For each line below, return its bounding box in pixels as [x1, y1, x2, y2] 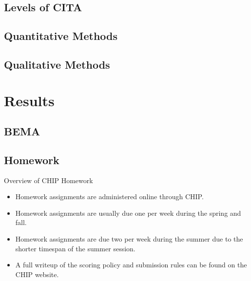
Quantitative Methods [4, 28, 118, 43]
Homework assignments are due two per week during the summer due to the [15, 234, 243, 244]
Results [4, 90, 55, 110]
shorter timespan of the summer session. [15, 243, 135, 253]
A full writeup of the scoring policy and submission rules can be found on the [15, 260, 247, 270]
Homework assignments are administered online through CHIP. [15, 191, 204, 202]
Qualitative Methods [4, 56, 110, 72]
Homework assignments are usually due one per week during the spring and [15, 207, 241, 218]
